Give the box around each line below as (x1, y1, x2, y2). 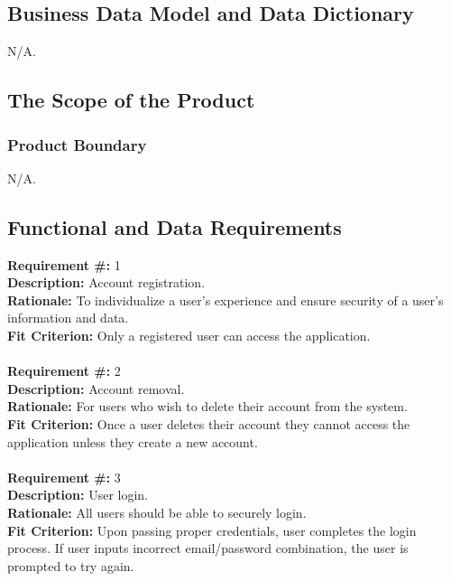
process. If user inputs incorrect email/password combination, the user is (7, 539, 409, 558)
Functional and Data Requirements (7, 212, 342, 240)
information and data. (7, 308, 129, 327)
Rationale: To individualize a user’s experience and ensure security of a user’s (7, 290, 444, 309)
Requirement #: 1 (7, 255, 121, 274)
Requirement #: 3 (7, 467, 121, 486)
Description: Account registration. (7, 273, 206, 292)
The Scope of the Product (7, 86, 255, 114)
